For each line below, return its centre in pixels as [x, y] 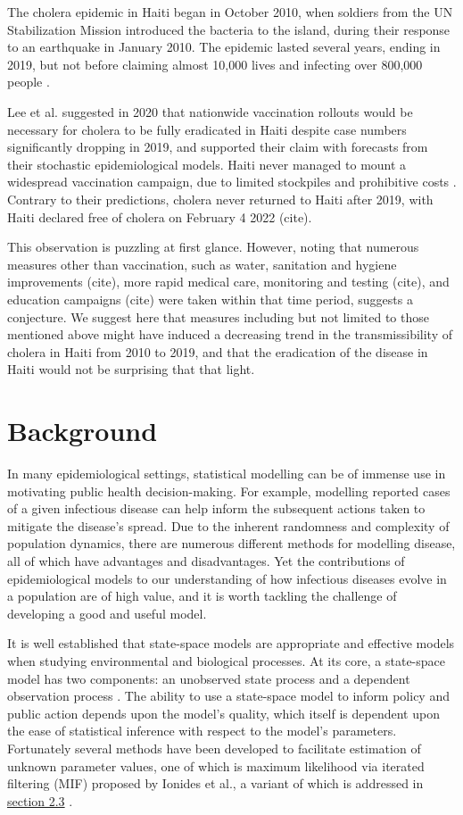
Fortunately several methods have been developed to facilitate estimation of [214, 748]
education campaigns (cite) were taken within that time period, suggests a [210, 299]
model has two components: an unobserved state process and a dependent [209, 678]
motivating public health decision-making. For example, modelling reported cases [229, 491]
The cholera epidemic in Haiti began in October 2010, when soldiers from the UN [230, 12]
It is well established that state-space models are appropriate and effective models [231, 643]
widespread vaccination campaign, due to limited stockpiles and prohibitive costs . [232, 182]
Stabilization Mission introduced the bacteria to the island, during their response [229, 29]
